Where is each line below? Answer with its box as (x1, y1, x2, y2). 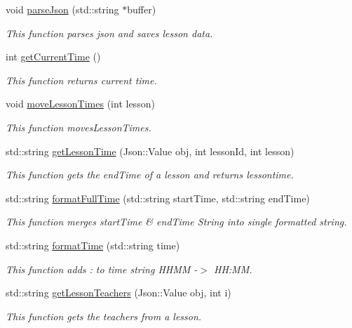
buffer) (127, 2, 156, 16)
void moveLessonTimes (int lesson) (6, 96, 155, 111)
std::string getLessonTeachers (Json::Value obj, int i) (6, 285, 231, 300)
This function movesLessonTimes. (6, 119, 151, 134)
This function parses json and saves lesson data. (6, 25, 213, 40)
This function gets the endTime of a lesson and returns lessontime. (6, 167, 294, 182)
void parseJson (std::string (6, 2, 119, 16)
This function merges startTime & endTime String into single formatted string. (6, 214, 347, 229)
